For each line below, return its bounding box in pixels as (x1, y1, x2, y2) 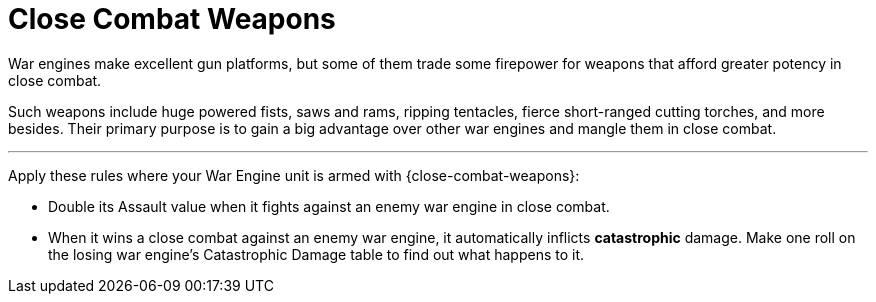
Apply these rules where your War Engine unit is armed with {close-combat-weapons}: (8, 166, 580, 184)
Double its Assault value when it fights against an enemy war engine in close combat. (48, 197, 610, 215)
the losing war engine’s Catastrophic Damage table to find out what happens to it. (48, 245, 585, 263)
